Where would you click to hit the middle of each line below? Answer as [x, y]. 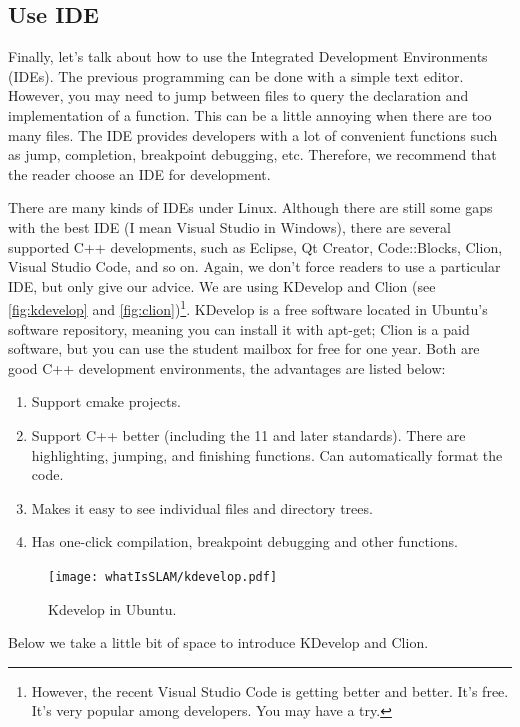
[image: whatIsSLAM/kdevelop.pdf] [163, 576]
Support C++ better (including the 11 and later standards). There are [248, 434]
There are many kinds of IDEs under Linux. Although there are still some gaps [250, 207]
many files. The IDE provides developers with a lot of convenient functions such [253, 134]
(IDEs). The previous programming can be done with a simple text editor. [236, 75]
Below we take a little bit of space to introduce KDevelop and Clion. [218, 642]
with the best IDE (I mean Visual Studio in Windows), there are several [229, 226]
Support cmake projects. [106, 401]
